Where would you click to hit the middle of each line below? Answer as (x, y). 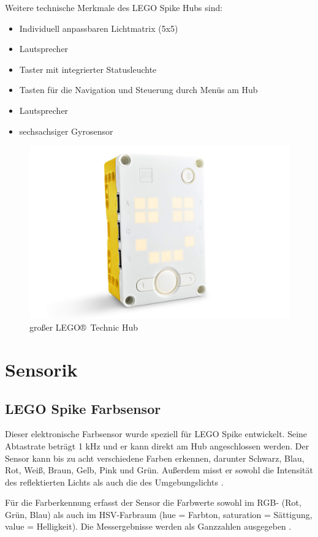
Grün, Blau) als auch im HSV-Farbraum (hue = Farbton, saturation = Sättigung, (159, 514)
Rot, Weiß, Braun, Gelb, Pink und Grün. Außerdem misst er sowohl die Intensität (159, 470)
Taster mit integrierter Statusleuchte (88, 69)
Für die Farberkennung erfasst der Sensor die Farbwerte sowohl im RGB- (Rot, (153, 502)
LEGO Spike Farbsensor (83, 408)
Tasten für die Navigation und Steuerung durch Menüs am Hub (138, 90)
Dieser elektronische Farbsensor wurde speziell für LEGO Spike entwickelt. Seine (156, 434)
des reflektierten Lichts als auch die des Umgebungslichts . (114, 482)
